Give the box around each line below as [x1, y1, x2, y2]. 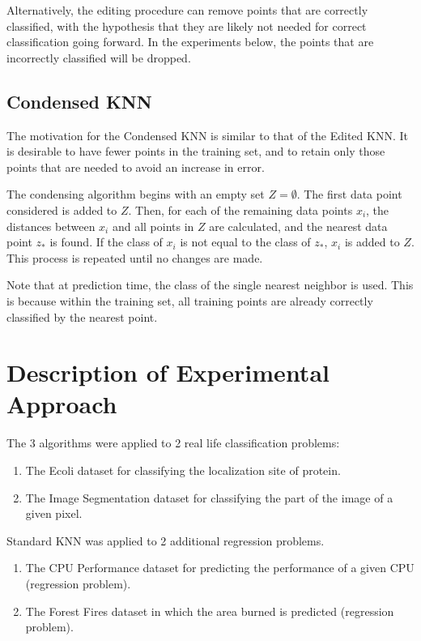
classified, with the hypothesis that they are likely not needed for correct [6, 17, 367, 34]
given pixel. [25, 505, 83, 522]
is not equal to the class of [180, 233, 311, 250]
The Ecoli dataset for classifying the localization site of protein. [25, 462, 341, 479]
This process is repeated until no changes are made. [6, 249, 263, 266]
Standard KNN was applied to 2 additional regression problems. [6, 532, 325, 549]
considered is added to [6, 201, 117, 218]
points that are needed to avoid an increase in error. [6, 158, 265, 175]
